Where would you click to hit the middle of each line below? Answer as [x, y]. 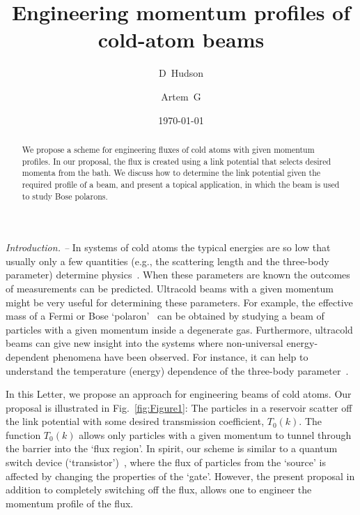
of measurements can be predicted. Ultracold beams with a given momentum [170, 288]
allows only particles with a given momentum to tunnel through [215, 434]
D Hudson [181, 73]
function [23, 434]
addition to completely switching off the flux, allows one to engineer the [159, 490]
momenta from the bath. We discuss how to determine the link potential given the [171, 173]
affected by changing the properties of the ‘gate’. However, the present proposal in [180, 476]
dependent [28, 356]
